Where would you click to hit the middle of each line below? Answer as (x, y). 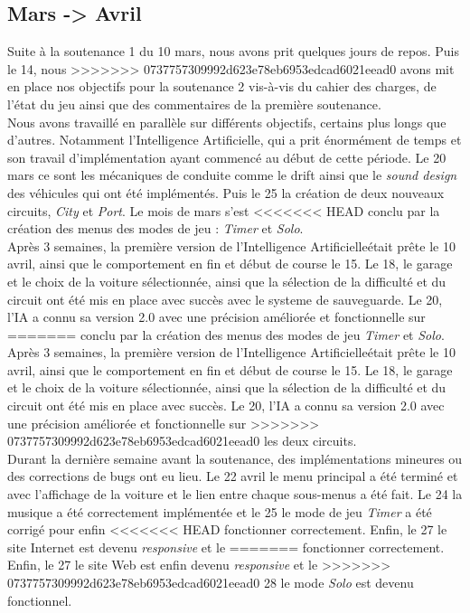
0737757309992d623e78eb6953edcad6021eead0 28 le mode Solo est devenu (211, 583)
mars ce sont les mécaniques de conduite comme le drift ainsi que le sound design (232, 175)
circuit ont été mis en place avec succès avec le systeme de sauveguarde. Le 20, (225, 299)
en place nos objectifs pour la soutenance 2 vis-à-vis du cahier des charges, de (222, 86)
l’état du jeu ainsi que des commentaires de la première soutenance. (194, 104)
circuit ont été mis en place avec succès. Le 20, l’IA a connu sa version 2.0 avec (226, 406)
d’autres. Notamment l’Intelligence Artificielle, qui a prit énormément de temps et (235, 140)
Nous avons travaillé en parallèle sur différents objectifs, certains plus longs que (227, 122)
